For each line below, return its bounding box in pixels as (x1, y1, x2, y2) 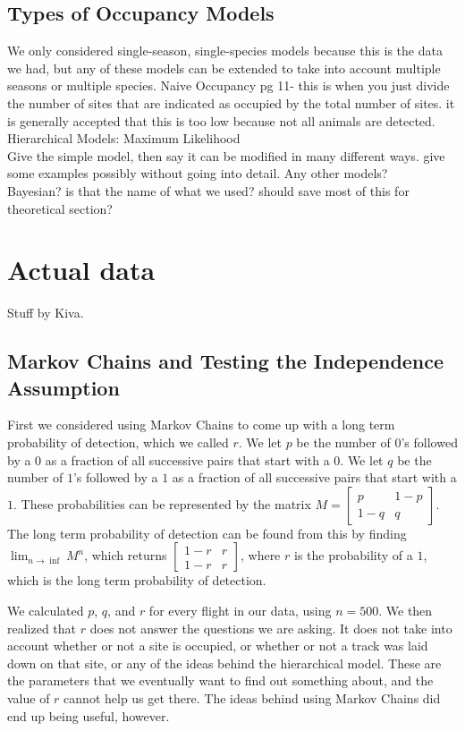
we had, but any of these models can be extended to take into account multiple (7, 58, 441, 77)
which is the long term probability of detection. (7, 571, 266, 590)
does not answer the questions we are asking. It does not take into (89, 618, 452, 637)
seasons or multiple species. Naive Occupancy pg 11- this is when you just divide (7, 76, 450, 95)
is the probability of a (293, 546, 413, 565)
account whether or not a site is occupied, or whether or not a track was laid (7, 636, 428, 655)
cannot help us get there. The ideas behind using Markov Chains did (63, 688, 441, 707)
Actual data (7, 251, 156, 288)
